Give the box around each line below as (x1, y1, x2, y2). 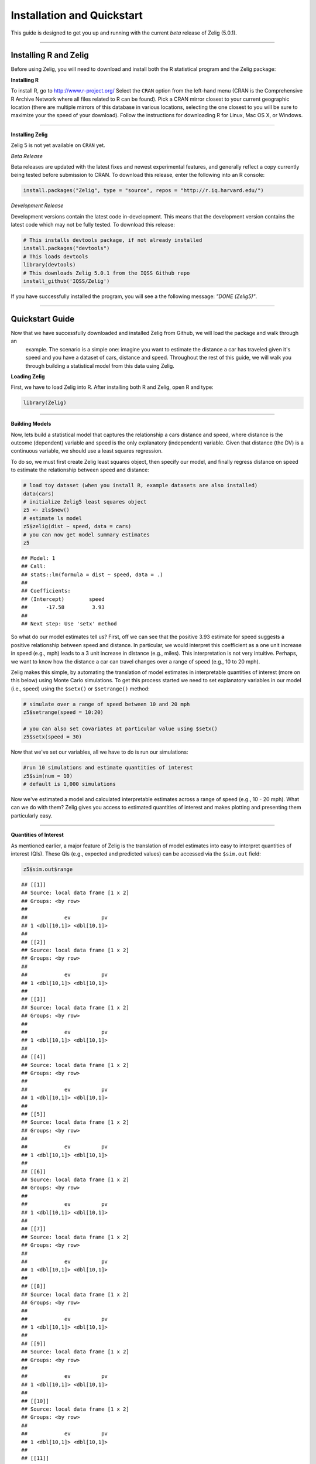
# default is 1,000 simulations (23, 781, 116, 788)
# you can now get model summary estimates (23, 531, 150, 538)
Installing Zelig (11, 131, 48, 138)
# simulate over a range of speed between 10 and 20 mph (23, 700, 190, 707)
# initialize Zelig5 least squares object (23, 498, 147, 505)
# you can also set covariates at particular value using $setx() (23, 725, 218, 732)
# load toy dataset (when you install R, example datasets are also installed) (23, 482, 258, 489)
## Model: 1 (21, 555, 56, 562)
